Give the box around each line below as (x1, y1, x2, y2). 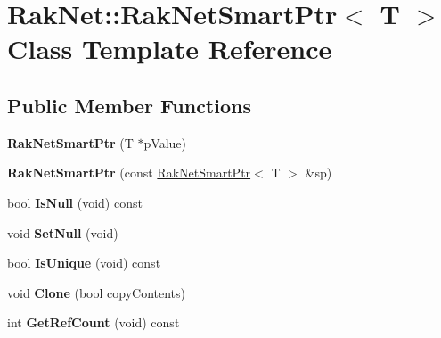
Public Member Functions (7, 91, 251, 119)
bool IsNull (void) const (7, 193, 143, 211)
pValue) (143, 133, 186, 152)
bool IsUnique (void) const (7, 253, 161, 272)
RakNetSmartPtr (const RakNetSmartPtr (7, 163, 251, 182)
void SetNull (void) (7, 223, 118, 242)
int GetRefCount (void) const (7, 313, 180, 332)
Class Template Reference (7, 30, 332, 67)
